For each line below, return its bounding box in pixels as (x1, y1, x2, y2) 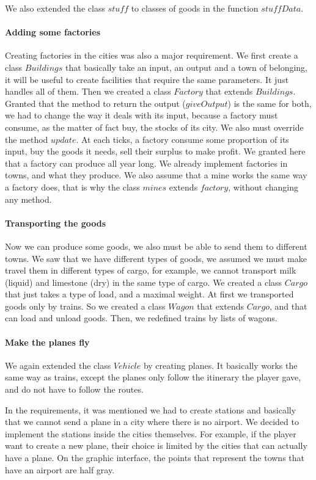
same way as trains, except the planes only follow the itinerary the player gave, (5, 371, 301, 384)
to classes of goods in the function (131, 2, 259, 14)
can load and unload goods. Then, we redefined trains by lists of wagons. (5, 311, 277, 324)
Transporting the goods (5, 216, 106, 229)
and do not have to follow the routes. (5, 383, 144, 396)
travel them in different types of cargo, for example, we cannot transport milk (5, 264, 296, 277)
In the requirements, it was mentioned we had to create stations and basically (5, 403, 296, 416)
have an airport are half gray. (5, 463, 115, 476)
